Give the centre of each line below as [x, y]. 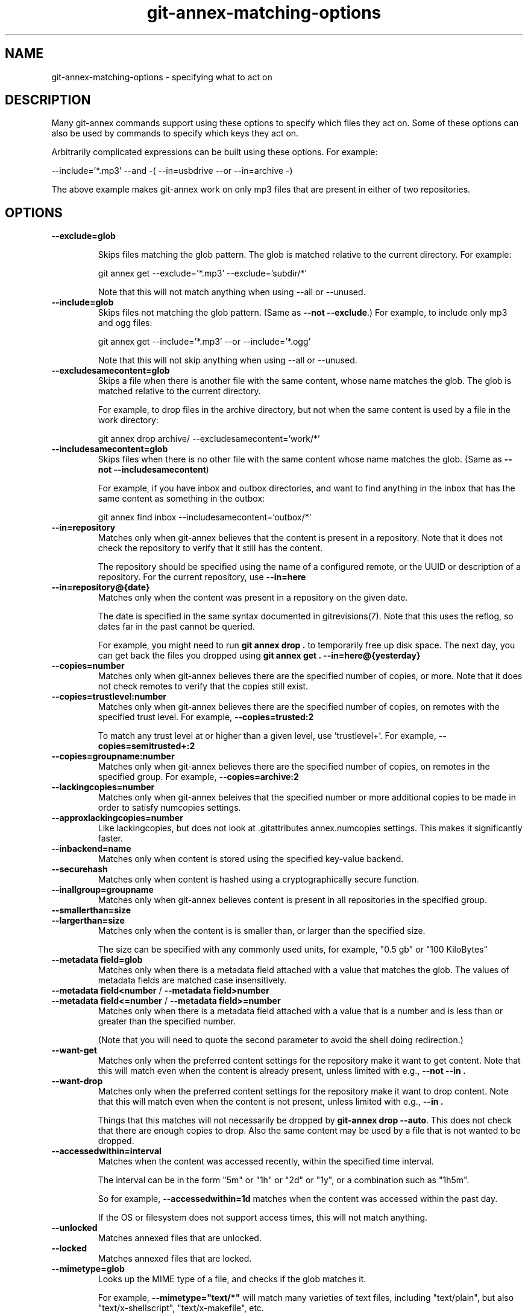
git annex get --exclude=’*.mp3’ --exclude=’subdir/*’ [202, 273]
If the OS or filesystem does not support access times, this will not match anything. [263, 1218]
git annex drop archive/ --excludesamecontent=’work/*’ [209, 439]
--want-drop [77, 1081]
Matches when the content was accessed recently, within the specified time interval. [266, 1161]
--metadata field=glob [97, 960]
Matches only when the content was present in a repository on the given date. [253, 598]
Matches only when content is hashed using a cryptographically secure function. [259, 880]
